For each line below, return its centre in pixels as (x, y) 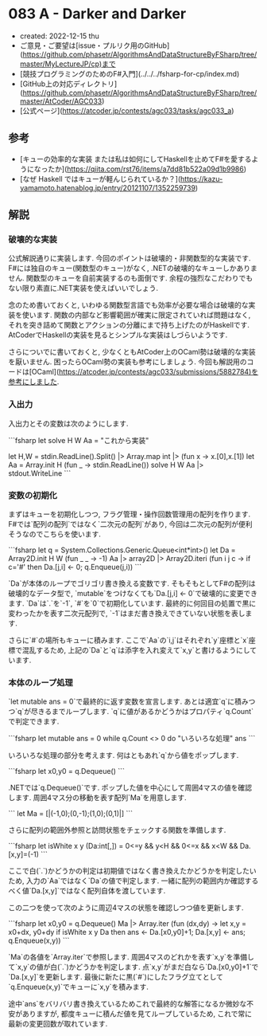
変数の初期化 (33, 495)
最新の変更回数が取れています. (58, 1024)
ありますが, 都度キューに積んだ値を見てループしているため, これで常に (137, 1014)
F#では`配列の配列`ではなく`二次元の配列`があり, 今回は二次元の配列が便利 (130, 524)
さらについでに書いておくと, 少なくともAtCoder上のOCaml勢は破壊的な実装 (132, 352)
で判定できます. (34, 721)
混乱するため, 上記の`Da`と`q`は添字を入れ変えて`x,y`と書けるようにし (136, 650)
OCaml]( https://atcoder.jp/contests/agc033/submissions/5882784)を (145, 372)
